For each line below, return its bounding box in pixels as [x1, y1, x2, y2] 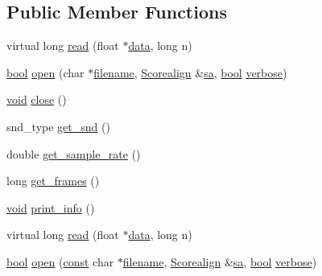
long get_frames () [6, 172, 100, 189]
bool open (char [6, 64, 85, 80]
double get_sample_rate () [6, 145, 141, 162]
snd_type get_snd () [6, 117, 110, 134]
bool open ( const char [6, 253, 114, 270]
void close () [6, 91, 67, 108]
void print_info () [6, 199, 95, 216]
